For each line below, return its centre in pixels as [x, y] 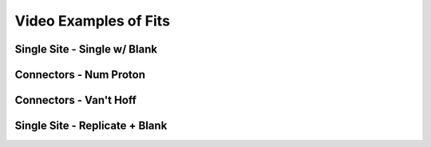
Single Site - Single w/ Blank [86, 49]
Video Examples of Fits [93, 21]
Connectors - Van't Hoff [76, 100]
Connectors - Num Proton [80, 75]
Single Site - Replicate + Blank [91, 126]
